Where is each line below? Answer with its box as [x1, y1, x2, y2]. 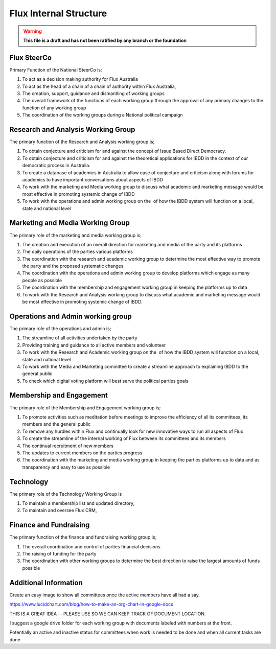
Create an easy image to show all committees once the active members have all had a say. [9, 592, 200, 598]
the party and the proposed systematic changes [22, 263, 124, 269]
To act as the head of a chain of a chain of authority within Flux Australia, [22, 83, 176, 89]
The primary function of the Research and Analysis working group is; [9, 138, 155, 145]
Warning [23, 28, 42, 34]
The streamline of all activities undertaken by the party [22, 335, 137, 341]
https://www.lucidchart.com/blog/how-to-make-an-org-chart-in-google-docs [9, 601, 173, 608]
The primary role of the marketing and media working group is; [9, 232, 142, 238]
